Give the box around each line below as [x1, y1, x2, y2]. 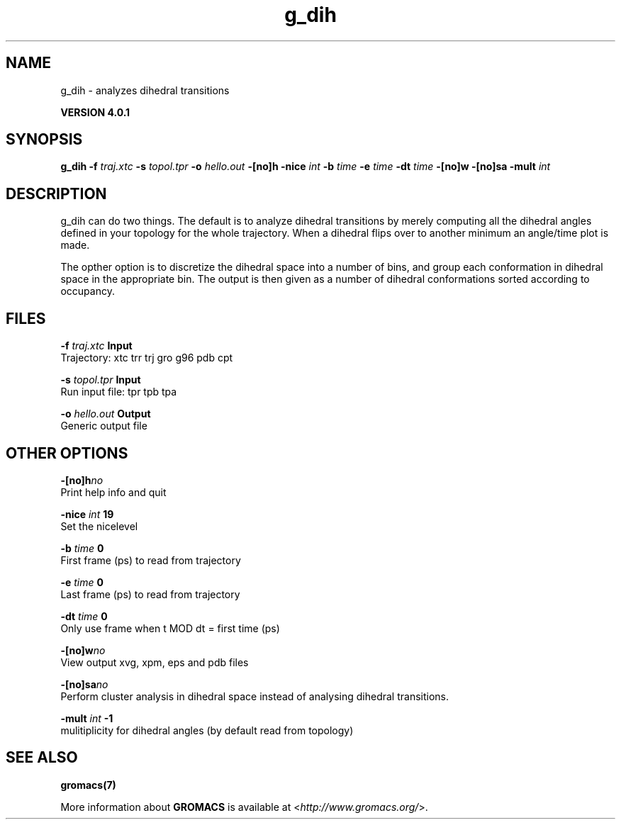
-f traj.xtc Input [60, 339, 133, 352]
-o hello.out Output [60, 408, 151, 420]
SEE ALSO [6, 748, 78, 767]
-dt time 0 [60, 610, 108, 622]
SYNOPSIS [6, 130, 83, 149]
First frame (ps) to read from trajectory [60, 554, 241, 566]
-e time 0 [60, 576, 103, 588]
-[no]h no [60, 473, 103, 486]
